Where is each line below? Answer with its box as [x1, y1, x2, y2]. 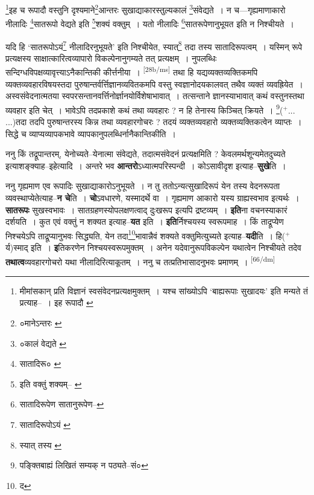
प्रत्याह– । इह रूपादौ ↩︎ [19, 296, 93, 309]
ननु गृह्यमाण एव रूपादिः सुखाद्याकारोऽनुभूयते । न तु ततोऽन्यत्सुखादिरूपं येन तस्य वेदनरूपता [5, 180, 280, 192]
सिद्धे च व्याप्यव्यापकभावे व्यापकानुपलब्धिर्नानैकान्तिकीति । [5, 127, 176, 140]
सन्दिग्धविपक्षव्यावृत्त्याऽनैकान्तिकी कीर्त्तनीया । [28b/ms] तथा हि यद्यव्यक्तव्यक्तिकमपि [5, 64, 258, 78]
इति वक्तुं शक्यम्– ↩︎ [19, 377, 82, 390]
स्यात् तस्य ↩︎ [19, 438, 61, 451]
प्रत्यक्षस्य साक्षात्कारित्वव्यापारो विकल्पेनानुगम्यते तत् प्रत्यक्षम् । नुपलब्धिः [5, 51, 217, 64]
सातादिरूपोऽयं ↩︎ [19, 418, 71, 431]
